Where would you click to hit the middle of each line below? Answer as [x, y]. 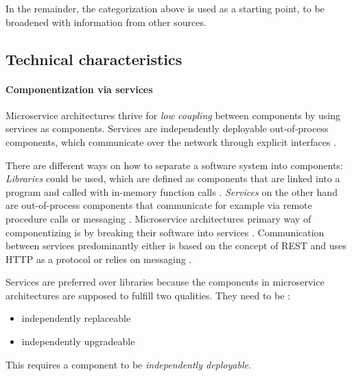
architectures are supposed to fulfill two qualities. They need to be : [148, 295]
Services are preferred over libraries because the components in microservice [165, 282]
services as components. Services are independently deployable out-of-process [167, 128]
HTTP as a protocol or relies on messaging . [99, 259]
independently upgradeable [78, 341]
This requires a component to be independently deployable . [128, 364]
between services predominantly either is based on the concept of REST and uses [176, 246]
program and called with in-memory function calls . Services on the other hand [172, 191]
